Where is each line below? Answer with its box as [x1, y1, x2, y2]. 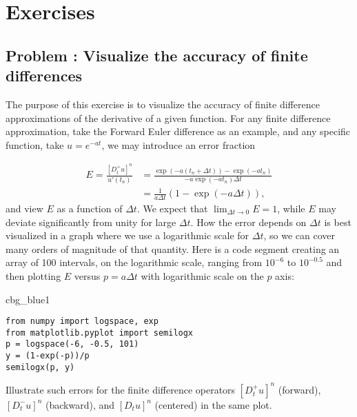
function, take [6, 137, 64, 152]
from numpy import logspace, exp [6, 316, 159, 327]
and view [6, 201, 43, 215]
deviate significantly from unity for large [6, 214, 176, 229]
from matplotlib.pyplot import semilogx [6, 327, 194, 338]
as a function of [57, 201, 123, 215]
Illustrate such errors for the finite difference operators [6, 382, 236, 396]
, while [277, 201, 305, 215]
